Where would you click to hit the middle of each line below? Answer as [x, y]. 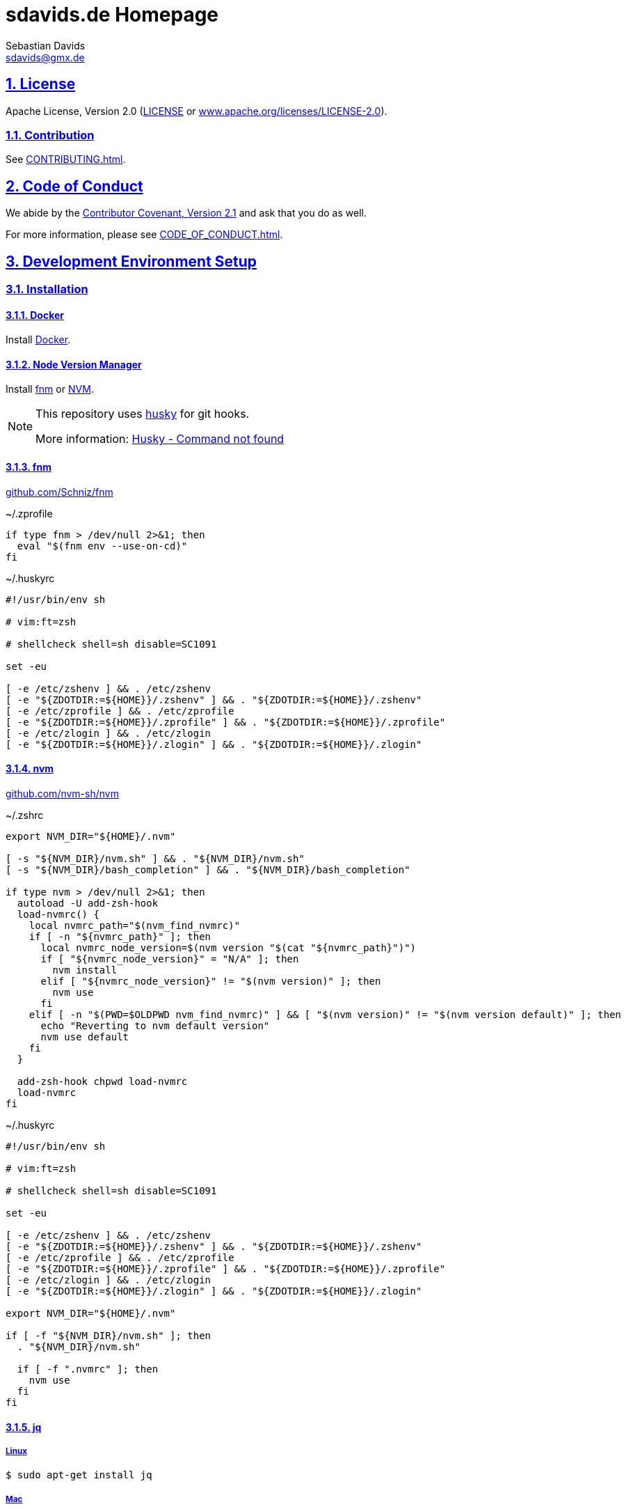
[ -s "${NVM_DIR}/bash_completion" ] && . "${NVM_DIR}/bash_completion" [208, 869]
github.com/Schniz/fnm [59, 492]
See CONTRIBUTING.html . [66, 159]
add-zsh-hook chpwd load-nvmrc [102, 1081]
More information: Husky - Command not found [160, 439]
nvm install [85, 970]
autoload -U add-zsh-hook [88, 903]
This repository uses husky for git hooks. [143, 414]
